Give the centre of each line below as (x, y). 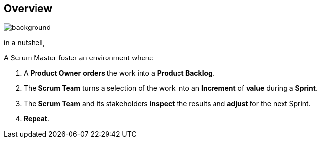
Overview (28, 9)
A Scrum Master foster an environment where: (79, 58)
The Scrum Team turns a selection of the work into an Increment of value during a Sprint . (171, 88)
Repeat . (36, 119)
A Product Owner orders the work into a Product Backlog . (119, 73)
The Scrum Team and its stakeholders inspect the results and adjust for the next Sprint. (167, 104)
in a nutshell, (25, 43)
